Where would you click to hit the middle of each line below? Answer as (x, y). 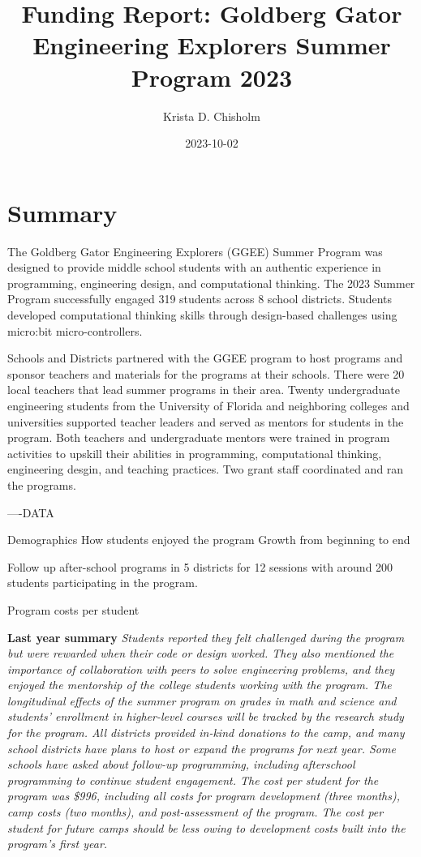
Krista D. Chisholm (212, 116)
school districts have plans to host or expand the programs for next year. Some (202, 748)
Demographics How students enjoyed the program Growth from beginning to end (209, 540)
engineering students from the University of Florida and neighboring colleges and (208, 405)
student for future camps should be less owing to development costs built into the (206, 827)
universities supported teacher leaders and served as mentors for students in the (206, 421)
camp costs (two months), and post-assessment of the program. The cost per (195, 812)
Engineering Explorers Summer (212, 45)
